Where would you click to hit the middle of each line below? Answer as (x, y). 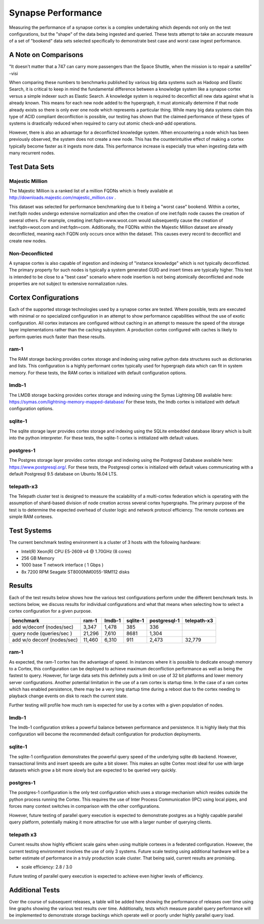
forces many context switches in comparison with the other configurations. (85, 806)
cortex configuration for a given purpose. (51, 611)
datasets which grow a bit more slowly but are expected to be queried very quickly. (93, 770)
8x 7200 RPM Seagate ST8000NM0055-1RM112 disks (75, 572)
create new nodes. (28, 241)
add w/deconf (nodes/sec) (43, 627)
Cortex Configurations (44, 297)
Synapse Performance (55, 13)
